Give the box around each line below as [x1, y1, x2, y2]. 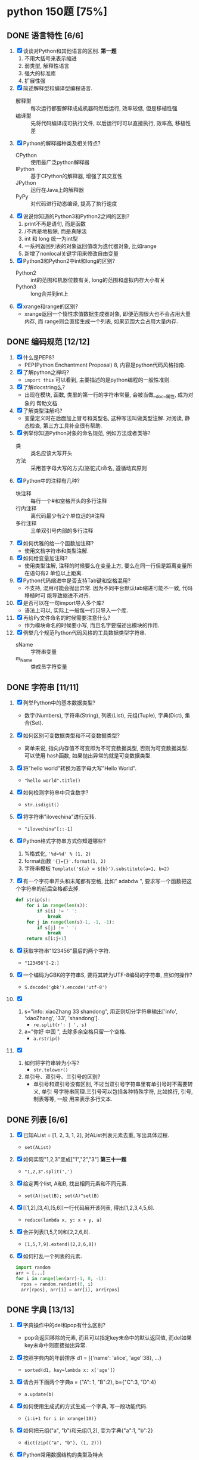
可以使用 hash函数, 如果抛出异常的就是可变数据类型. [24, 752, 153, 759]
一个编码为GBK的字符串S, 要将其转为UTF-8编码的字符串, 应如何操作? [23, 971, 192, 978]
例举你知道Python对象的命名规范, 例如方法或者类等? [23, 429, 151, 436]
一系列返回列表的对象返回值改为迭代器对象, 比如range [24, 243, 157, 250]
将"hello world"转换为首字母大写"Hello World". [23, 765, 136, 772]
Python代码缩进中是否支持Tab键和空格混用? [23, 577, 130, 584]
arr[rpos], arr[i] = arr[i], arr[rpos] [21, 1287, 120, 1293]
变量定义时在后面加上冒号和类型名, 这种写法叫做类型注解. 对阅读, [24, 414, 184, 421]
